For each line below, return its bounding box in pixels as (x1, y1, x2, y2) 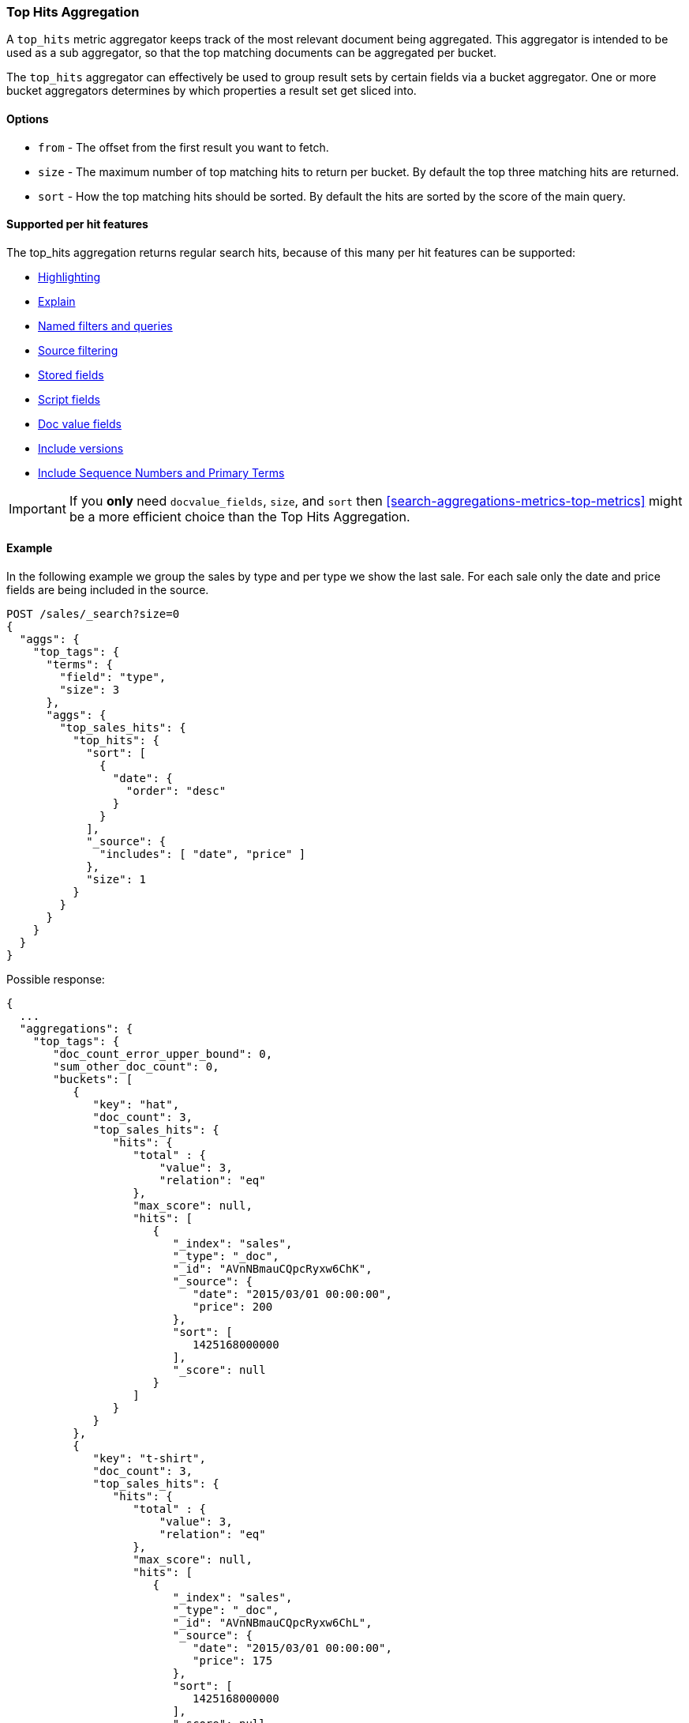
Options (6, 111, 49, 126)
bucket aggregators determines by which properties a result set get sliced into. (6, 84, 417, 98)
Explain (38, 294, 76, 308)
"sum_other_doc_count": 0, (53, 1060, 219, 1074)
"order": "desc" (125, 784, 227, 798)
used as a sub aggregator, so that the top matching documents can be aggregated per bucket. (6, 46, 497, 60)
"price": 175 (193, 1654, 273, 1668)
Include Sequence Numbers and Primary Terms (38, 465, 285, 480)
